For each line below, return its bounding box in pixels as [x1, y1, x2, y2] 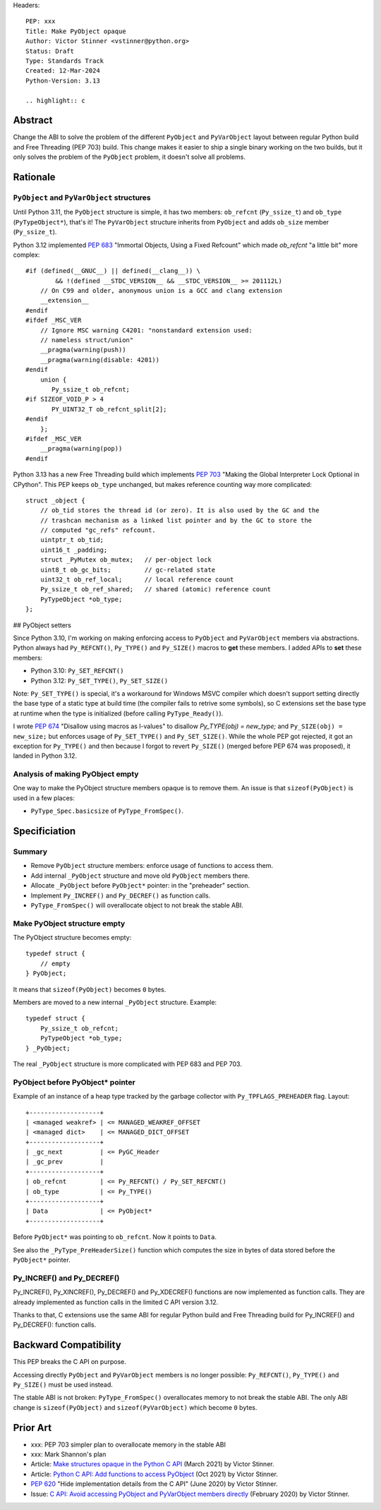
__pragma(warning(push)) [40, 346, 126, 354]
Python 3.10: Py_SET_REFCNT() [30, 667, 124, 675]
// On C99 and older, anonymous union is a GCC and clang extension [40, 286, 282, 295]
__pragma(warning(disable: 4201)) [40, 356, 160, 363]
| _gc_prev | [25, 1158, 104, 1166]
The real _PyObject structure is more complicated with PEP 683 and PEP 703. [13, 1059, 243, 1068]
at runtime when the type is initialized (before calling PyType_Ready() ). [13, 709, 224, 718]
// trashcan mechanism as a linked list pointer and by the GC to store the [40, 516, 313, 524]
